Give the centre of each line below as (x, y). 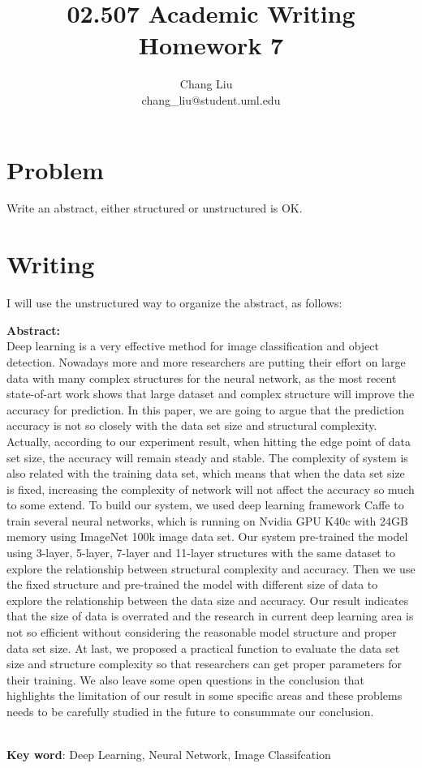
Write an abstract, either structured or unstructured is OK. (155, 208)
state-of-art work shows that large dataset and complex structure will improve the (211, 394)
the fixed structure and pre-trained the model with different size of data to (192, 584)
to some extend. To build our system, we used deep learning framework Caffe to (205, 505)
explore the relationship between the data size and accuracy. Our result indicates (208, 600)
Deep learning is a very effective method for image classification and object (193, 346)
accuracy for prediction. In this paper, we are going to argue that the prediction (205, 409)
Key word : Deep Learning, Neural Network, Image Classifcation (169, 755)
